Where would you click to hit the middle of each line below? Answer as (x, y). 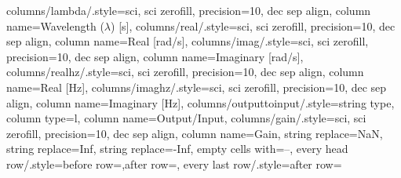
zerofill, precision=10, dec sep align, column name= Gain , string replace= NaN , (195, 133)
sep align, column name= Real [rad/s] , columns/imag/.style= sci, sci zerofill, (188, 41)
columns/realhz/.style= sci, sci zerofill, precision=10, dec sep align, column (185, 72)
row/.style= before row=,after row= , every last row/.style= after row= (174, 163)
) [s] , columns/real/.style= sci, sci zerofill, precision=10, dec (253, 25)
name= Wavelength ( (55, 25)
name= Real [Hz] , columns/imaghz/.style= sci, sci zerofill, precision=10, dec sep (197, 87)
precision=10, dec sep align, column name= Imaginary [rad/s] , (155, 56)
